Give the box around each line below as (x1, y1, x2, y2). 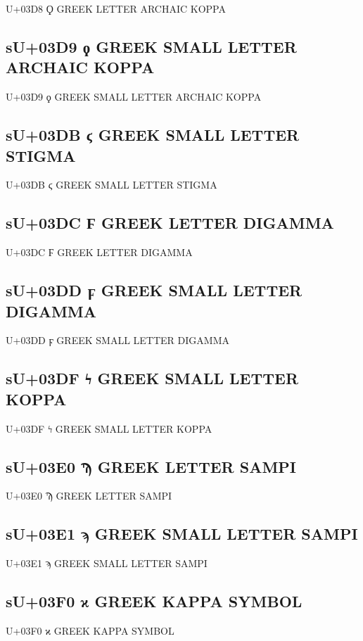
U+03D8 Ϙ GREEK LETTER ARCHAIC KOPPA (6, 1, 226, 15)
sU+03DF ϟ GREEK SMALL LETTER (6, 367, 299, 389)
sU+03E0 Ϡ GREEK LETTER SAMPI (6, 455, 296, 477)
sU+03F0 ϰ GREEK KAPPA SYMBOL (6, 590, 302, 612)
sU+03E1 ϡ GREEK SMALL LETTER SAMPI (6, 523, 358, 545)
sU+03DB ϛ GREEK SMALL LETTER (6, 124, 300, 146)
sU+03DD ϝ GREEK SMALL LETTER (6, 279, 302, 301)
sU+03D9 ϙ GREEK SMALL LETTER (6, 35, 297, 57)
